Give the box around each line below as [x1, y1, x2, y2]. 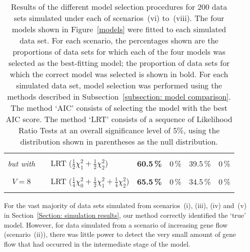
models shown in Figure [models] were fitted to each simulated [12, 23, 226, 35]
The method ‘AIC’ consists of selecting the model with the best [10, 102, 228, 113]
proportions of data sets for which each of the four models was [12, 46, 226, 57]
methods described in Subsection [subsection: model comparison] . [7, 91, 231, 102]
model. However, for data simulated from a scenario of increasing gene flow [4, 219, 228, 230]
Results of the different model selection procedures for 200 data [11, 1, 227, 12]
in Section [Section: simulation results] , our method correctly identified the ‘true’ [4, 210, 246, 220]
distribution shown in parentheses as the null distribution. [20, 136, 218, 147]
